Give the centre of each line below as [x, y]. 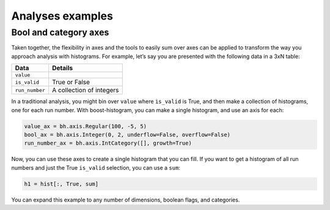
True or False [71, 82]
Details [63, 68]
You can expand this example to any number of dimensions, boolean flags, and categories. [126, 200]
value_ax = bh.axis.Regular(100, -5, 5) [85, 126]
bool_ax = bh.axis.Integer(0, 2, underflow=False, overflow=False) [127, 135]
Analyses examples [62, 16]
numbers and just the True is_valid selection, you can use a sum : [96, 167]
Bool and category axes [60, 32]
